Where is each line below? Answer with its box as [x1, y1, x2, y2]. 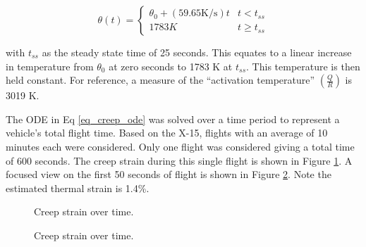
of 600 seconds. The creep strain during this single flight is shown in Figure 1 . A [6, 153, 353, 167]
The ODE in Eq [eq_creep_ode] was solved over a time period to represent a [6, 111, 340, 126]
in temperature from [6, 58, 94, 73]
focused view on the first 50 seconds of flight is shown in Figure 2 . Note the [6, 167, 331, 182]
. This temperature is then [246, 58, 360, 73]
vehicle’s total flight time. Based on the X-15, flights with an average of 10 [6, 125, 328, 140]
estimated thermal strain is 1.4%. [6, 180, 150, 195]
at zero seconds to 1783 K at [109, 58, 233, 73]
